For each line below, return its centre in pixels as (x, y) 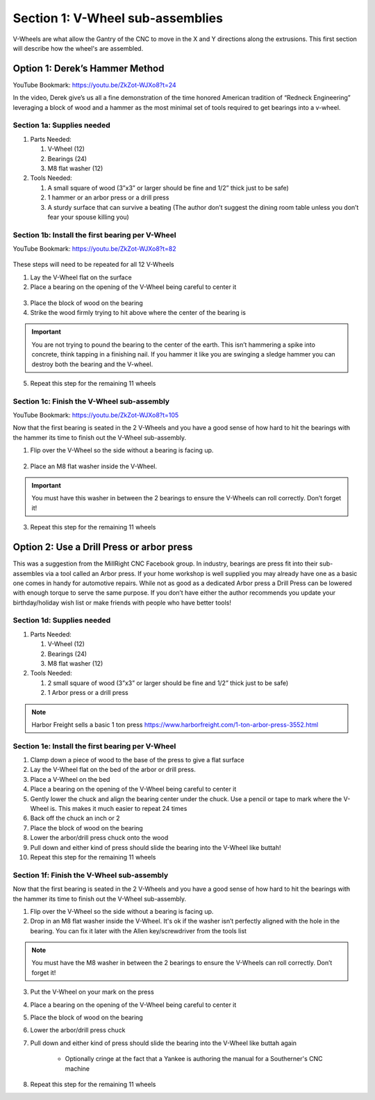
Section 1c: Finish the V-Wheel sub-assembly (91, 401)
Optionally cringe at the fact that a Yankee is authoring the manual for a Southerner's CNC (194, 1059)
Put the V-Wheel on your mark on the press (92, 992)
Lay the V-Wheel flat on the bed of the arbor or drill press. (113, 770)
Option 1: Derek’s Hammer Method (89, 68)
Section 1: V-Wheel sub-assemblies (118, 18)
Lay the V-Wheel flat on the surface (81, 277)
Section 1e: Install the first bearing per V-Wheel (94, 746)
